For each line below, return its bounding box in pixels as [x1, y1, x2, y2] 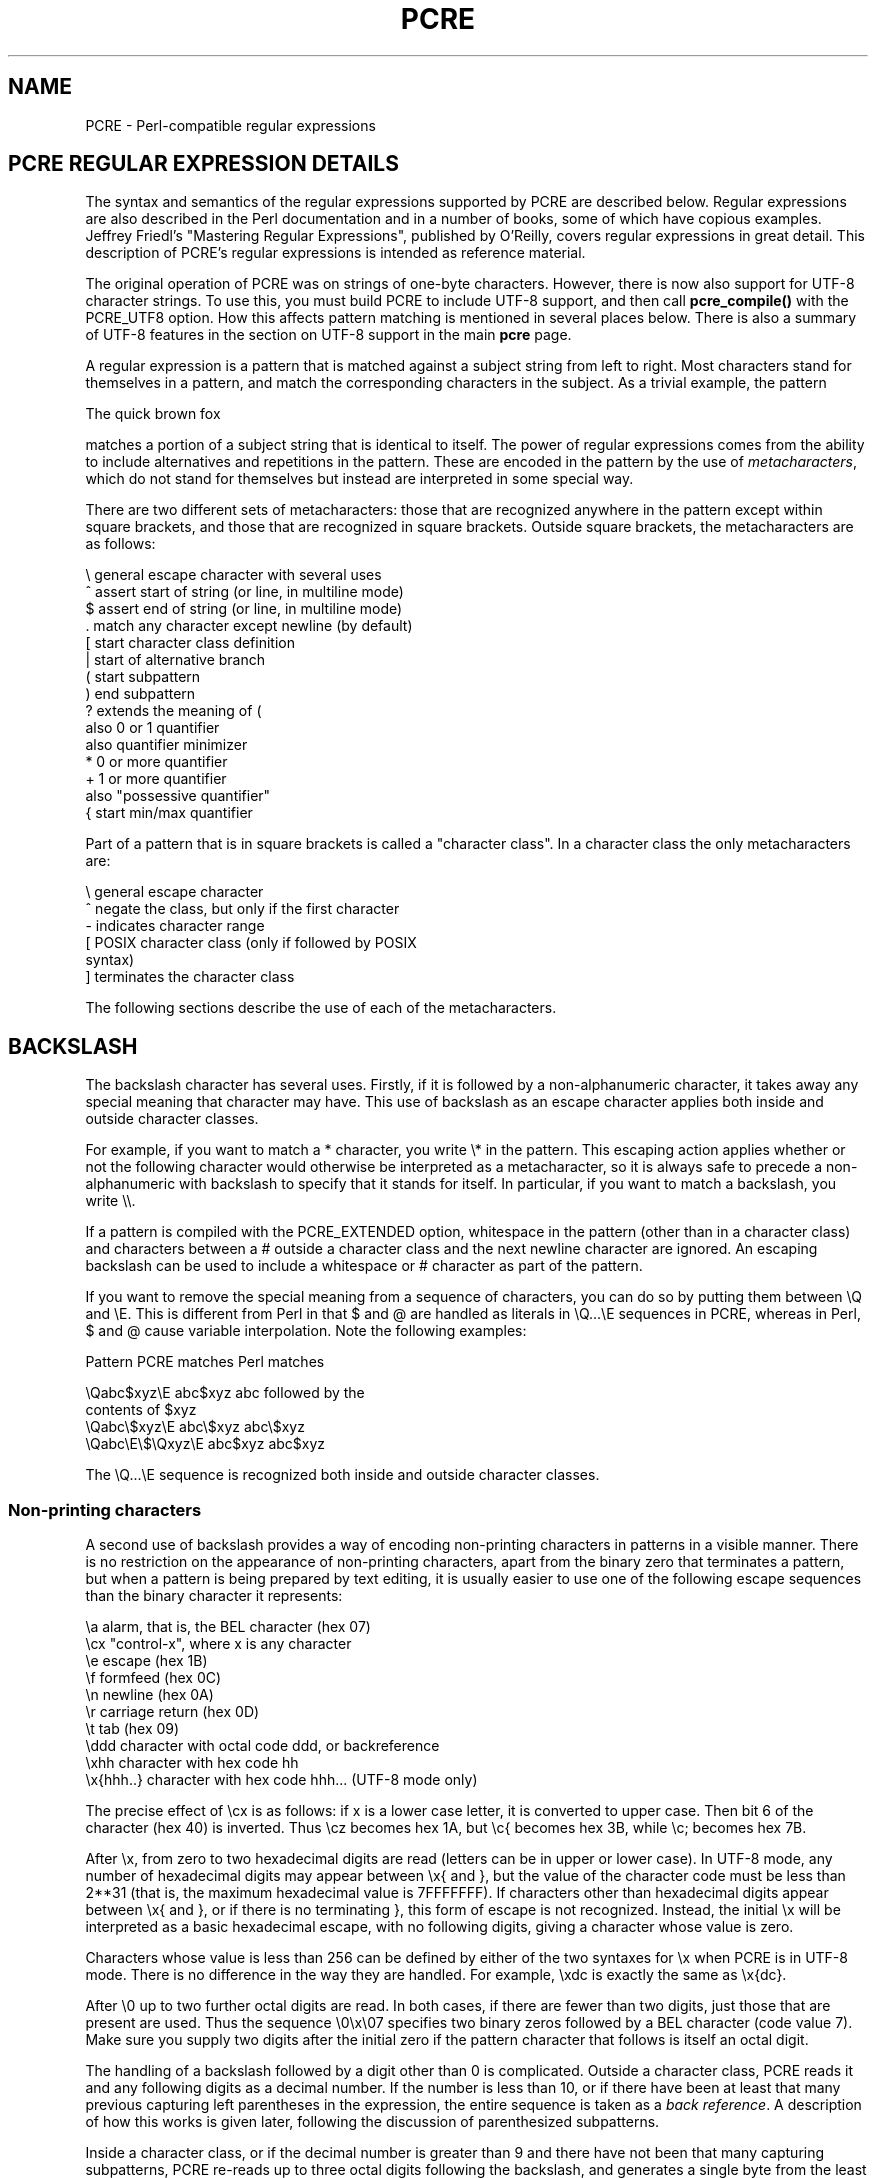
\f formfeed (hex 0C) [85, 1669, 222, 1687]
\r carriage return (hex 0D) [85, 1703, 260, 1721]
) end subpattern [85, 685, 196, 703]
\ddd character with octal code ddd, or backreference [85, 1737, 440, 1755]
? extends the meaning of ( [85, 702, 262, 720]
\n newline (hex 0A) [85, 1686, 214, 1704]
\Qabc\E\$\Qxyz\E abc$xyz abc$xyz [85, 1435, 326, 1453]
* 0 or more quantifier [85, 753, 228, 771]
